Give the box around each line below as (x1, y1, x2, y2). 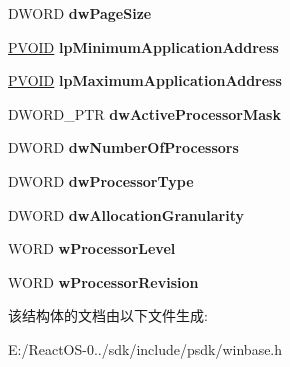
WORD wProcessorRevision (8, 271, 199, 292)
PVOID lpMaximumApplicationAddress (8, 70, 282, 91)
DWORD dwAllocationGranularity (8, 204, 244, 225)
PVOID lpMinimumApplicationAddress (8, 36, 279, 57)
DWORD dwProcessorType (8, 170, 194, 191)
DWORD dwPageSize (8, 3, 152, 23)
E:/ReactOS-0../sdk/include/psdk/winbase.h (8, 338, 283, 359)
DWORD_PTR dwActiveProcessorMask (8, 103, 281, 124)
